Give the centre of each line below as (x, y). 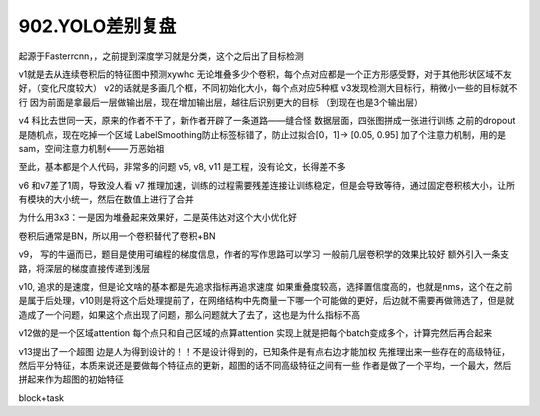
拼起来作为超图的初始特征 (71, 379)
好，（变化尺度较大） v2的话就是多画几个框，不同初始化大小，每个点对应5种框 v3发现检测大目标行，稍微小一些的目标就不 (268, 88)
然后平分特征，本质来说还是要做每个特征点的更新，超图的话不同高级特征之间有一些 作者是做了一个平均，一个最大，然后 (265, 365)
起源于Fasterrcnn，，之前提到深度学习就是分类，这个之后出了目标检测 (161, 56)
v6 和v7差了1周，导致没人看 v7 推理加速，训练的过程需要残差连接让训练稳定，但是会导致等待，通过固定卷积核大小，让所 (266, 185)
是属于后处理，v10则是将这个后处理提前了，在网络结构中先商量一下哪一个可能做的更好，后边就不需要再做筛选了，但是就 (266, 301)
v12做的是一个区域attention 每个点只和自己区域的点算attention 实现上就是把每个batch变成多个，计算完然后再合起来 (255, 333)
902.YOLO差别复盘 (97, 26)
